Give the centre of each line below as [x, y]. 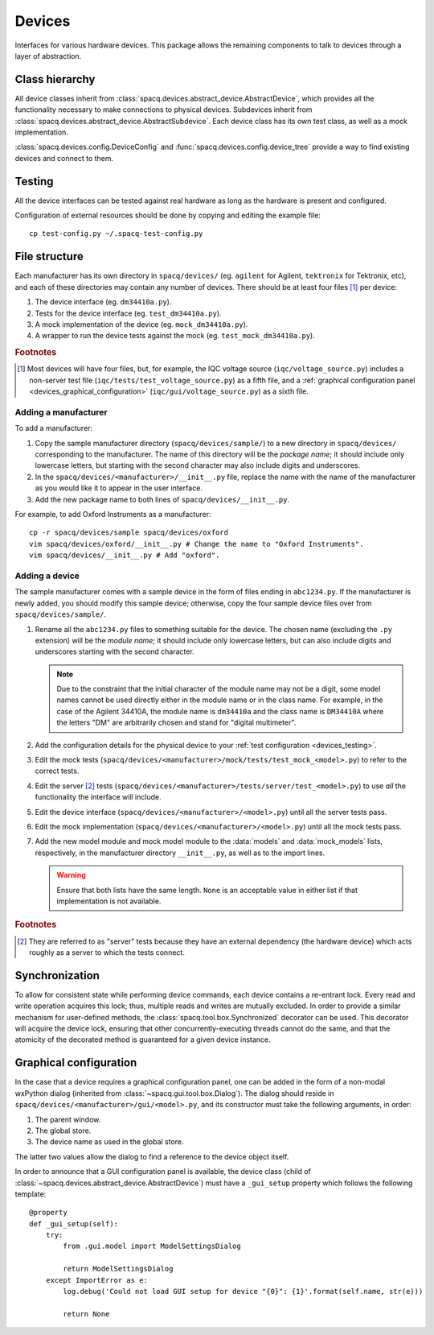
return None [86, 1314]
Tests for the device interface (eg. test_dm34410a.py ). [128, 313]
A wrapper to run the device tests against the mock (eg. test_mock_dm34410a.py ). [175, 336]
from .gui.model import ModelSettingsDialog [152, 1246]
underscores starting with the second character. [115, 651]
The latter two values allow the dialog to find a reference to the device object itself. [152, 1156]
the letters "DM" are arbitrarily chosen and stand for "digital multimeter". [176, 723]
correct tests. [57, 771]
